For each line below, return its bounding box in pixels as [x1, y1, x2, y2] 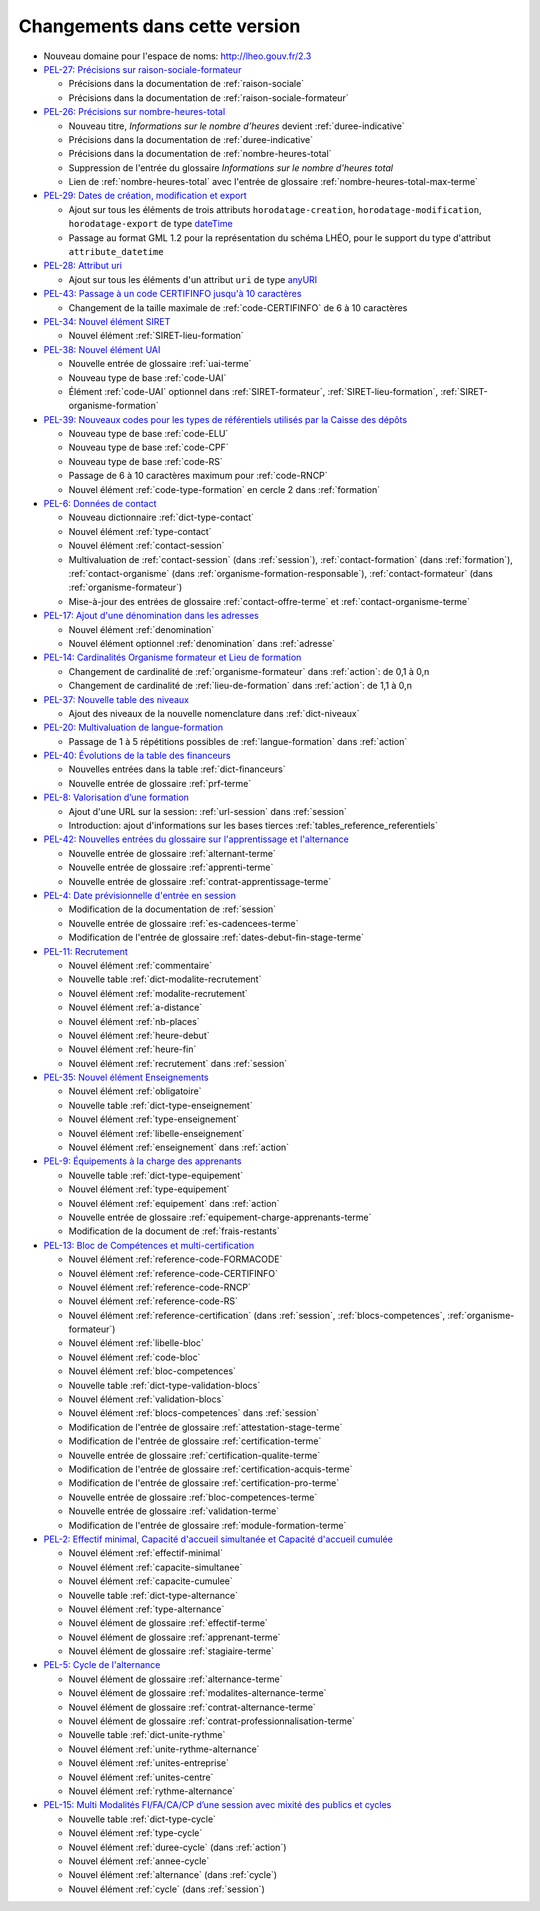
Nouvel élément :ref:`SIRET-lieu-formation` [68, 330, 244, 342]
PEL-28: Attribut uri [43, 260, 123, 272]
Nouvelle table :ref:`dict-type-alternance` [68, 1589, 239, 1601]
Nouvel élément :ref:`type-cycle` [68, 1827, 203, 1839]
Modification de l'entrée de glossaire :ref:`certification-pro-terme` [68, 1477, 340, 1489]
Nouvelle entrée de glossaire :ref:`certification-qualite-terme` [68, 1449, 321, 1461]
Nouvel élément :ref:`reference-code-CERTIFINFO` [68, 1267, 279, 1279]
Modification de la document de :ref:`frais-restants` [68, 1225, 280, 1237]
